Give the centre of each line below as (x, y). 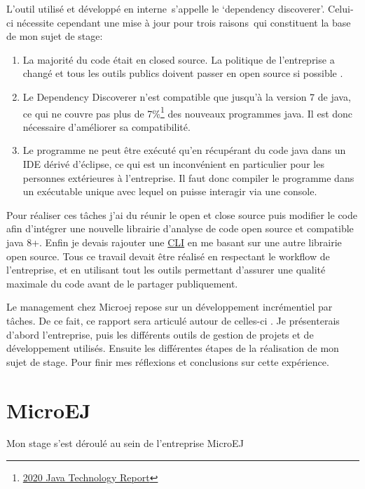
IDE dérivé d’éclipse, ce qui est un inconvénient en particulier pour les (173, 164)
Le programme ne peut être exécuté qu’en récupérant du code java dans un (184, 150)
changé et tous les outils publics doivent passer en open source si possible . (183, 73)
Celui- (341, 8)
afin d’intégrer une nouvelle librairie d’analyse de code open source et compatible (180, 228)
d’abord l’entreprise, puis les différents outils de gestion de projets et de (160, 334)
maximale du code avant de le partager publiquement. (122, 283)
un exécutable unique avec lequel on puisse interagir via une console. (170, 191)
